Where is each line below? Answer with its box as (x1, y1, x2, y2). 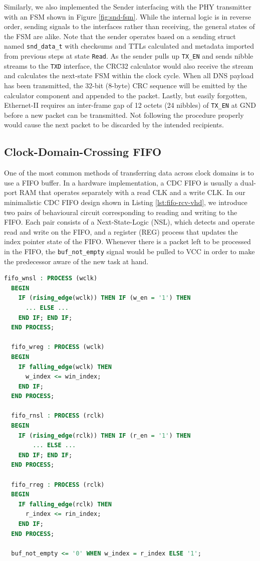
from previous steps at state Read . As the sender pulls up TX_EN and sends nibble (4, 51, 253, 61)
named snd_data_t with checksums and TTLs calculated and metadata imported (4, 41, 254, 51)
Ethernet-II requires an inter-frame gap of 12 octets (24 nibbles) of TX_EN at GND (4, 100, 256, 110)
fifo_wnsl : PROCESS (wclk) (4, 275, 98, 282)
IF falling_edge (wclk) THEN (18, 363, 112, 370)
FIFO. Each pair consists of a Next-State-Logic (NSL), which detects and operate (4, 217, 255, 227)
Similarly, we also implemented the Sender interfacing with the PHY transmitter (4, 2, 251, 12)
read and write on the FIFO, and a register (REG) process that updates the (4, 226, 238, 237)
